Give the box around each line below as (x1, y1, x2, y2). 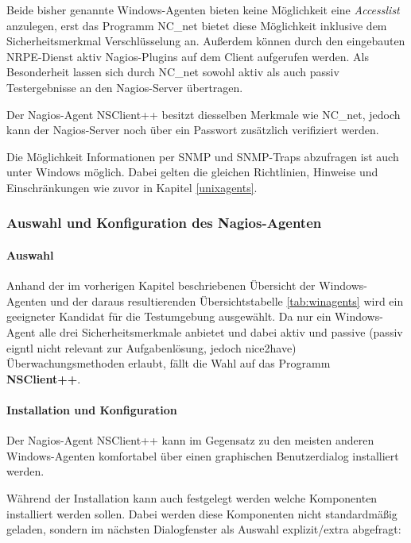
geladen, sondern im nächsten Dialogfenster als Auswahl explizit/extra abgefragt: (6, 521, 401, 537)
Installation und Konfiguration (6, 401, 177, 418)
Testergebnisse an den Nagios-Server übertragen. (6, 79, 243, 95)
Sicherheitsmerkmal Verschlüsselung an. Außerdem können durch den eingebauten (6, 33, 405, 49)
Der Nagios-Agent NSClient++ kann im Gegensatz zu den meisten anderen (6, 432, 374, 449)
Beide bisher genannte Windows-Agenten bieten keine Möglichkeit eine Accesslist (6, 2, 400, 17)
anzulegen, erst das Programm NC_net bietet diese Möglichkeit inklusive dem (6, 17, 387, 33)
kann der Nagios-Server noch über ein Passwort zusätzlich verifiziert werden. (6, 121, 379, 138)
